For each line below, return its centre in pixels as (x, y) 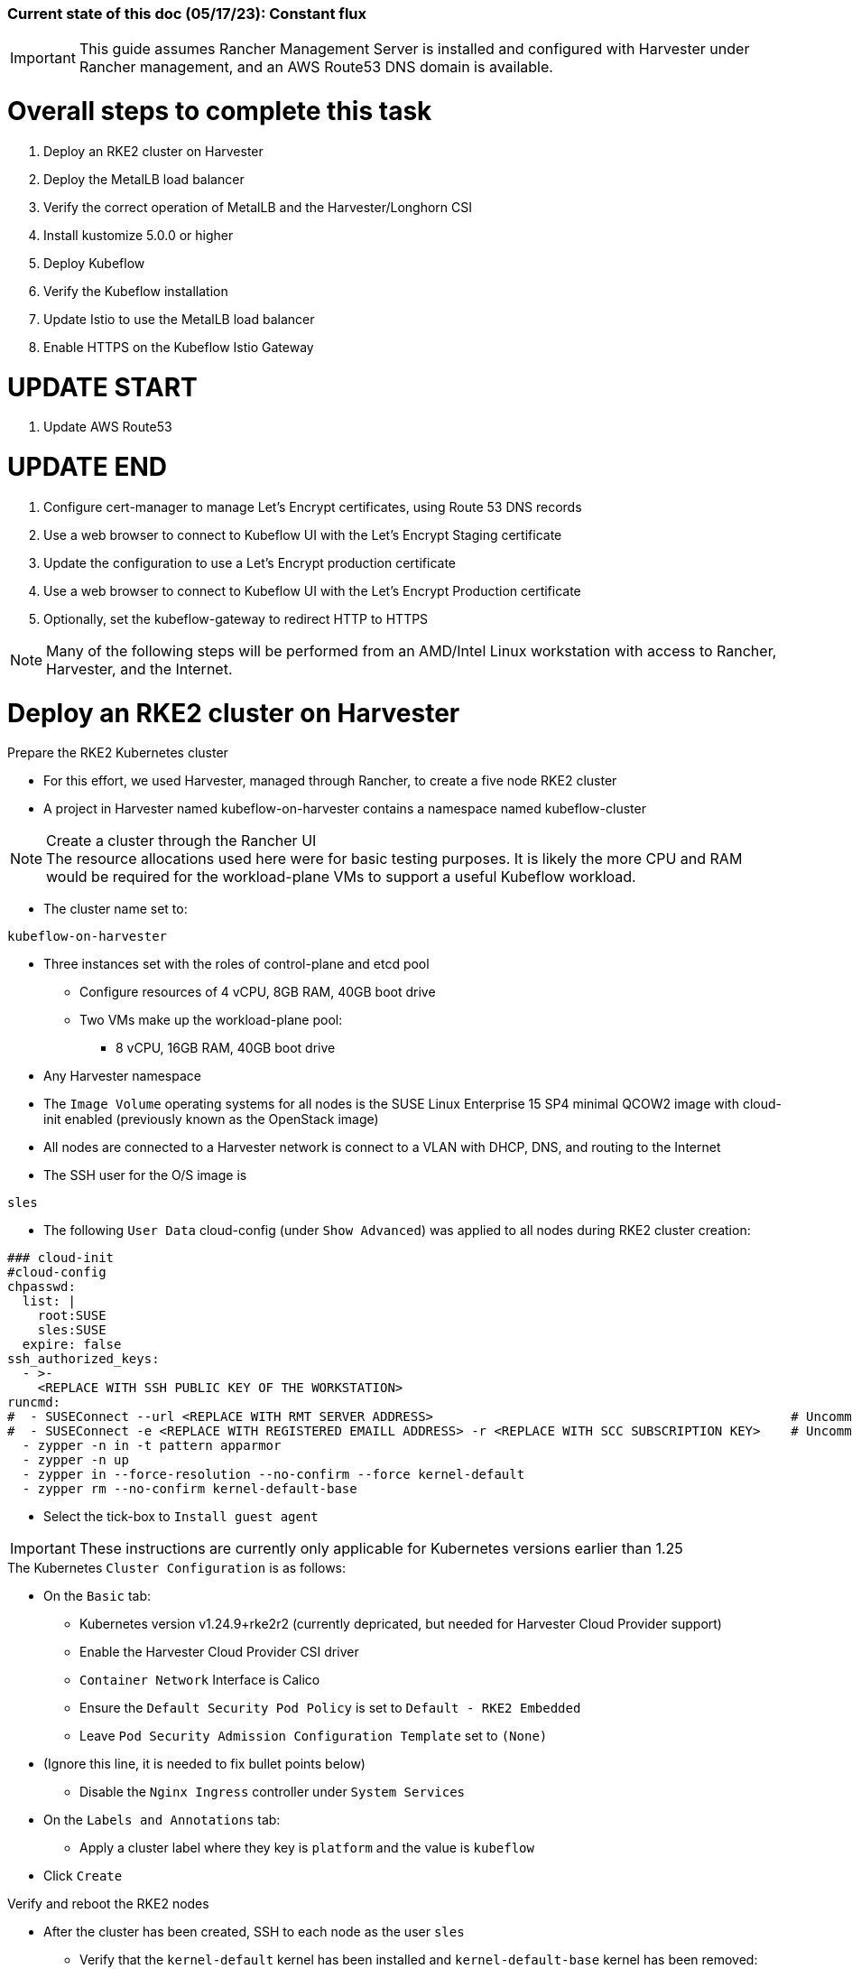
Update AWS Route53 (108, 427)
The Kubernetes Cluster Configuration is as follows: (177, 1568)
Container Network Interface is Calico (200, 1680)
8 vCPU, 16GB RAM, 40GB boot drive (226, 1048)
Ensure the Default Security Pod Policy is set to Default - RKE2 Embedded (330, 1708)
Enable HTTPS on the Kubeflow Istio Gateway (179, 347)
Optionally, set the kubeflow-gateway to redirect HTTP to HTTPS (236, 618)
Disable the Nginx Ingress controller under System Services (273, 1792)
